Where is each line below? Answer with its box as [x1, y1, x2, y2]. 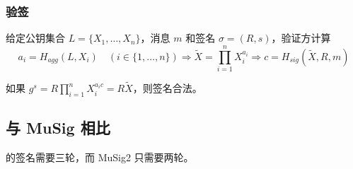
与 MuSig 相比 [6, 117, 110, 139]
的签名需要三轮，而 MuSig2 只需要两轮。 [6, 150, 194, 165]
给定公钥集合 [6, 30, 65, 45]
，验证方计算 [271, 30, 331, 45]
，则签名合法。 [132, 81, 202, 95]
